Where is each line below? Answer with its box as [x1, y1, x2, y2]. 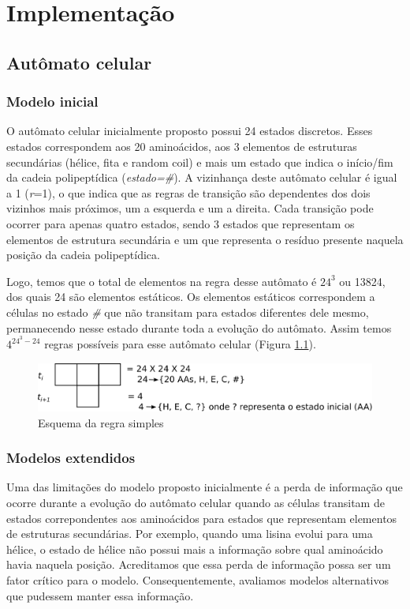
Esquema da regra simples [38, 414, 164, 430]
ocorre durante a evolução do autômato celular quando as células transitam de [6, 494, 385, 511]
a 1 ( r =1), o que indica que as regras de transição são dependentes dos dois [6, 184, 371, 201]
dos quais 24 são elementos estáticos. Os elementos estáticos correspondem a [6, 288, 375, 305]
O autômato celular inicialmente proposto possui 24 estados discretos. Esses [6, 122, 373, 139]
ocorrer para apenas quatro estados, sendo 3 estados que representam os [6, 215, 355, 231]
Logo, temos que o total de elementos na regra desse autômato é [6, 273, 317, 289]
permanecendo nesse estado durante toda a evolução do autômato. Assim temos [6, 319, 392, 336]
